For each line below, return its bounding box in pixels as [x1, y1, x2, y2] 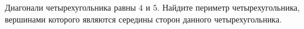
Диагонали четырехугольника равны [5, 1, 136, 13]
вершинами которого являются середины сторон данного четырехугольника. [5, 12, 282, 25]
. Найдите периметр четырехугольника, [157, 1, 300, 13]
